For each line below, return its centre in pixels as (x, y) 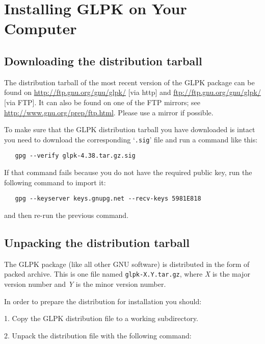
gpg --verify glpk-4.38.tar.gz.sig (75, 156)
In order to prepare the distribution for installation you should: (103, 301)
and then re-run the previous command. (67, 215)
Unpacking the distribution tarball (97, 242)
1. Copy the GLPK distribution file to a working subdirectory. (101, 318)
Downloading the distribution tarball (103, 60)
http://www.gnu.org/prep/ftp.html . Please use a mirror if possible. (109, 112)
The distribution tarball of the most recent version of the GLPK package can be (129, 82)
